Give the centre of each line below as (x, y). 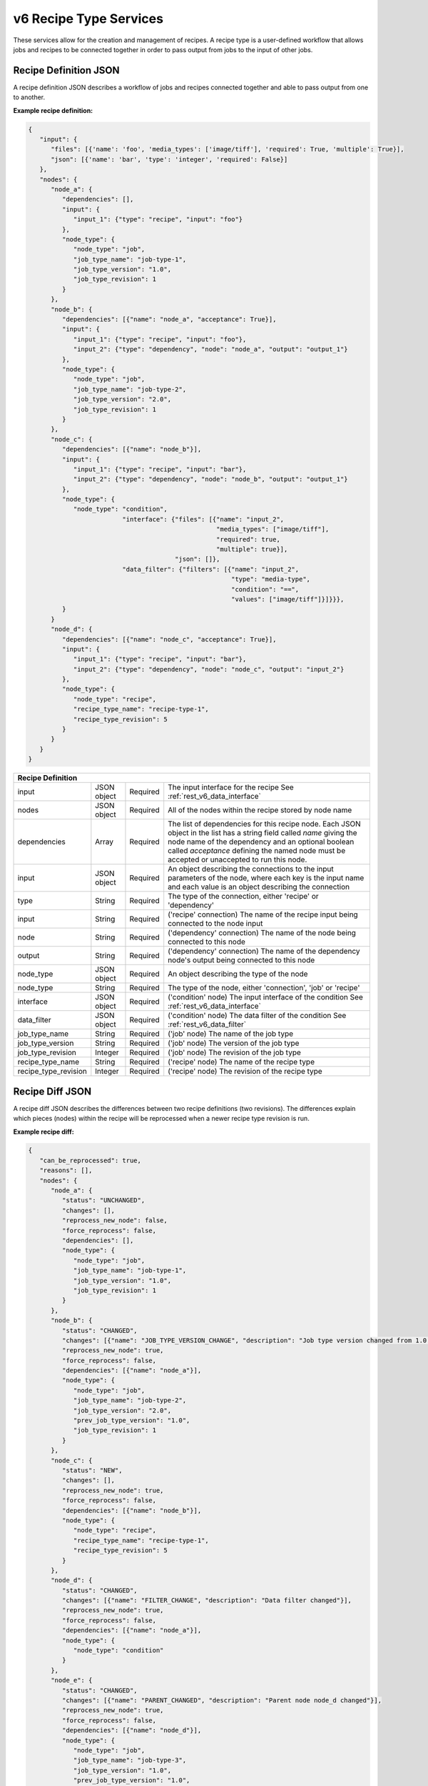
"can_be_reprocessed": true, (91, 1160)
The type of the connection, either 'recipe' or (243, 897)
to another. (29, 97)
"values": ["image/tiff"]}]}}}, (287, 599)
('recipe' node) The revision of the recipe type (245, 1072)
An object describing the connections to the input (251, 869)
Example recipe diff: (44, 1132)
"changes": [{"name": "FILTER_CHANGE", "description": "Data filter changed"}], (207, 1601)
